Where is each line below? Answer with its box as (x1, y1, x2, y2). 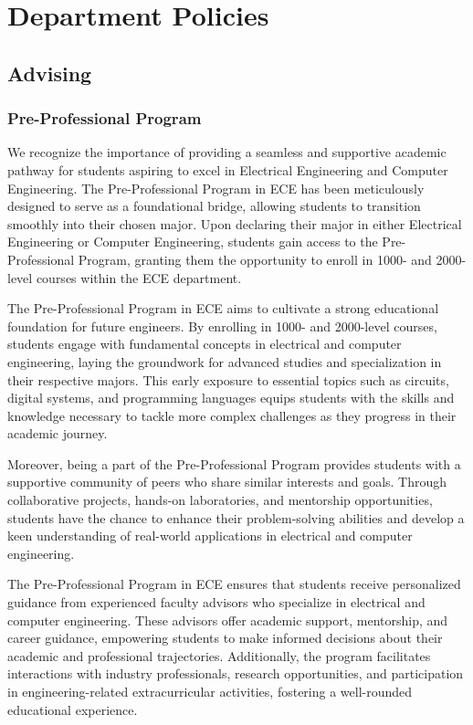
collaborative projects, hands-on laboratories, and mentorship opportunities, (7, 490, 433, 510)
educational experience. (7, 699, 138, 719)
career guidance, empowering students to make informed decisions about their (7, 628, 443, 647)
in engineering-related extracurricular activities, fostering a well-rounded (7, 682, 413, 700)
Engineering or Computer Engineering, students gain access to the (7, 232, 378, 251)
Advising (7, 58, 92, 87)
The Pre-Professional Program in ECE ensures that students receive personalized (7, 574, 461, 594)
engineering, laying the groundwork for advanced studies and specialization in (7, 352, 442, 371)
